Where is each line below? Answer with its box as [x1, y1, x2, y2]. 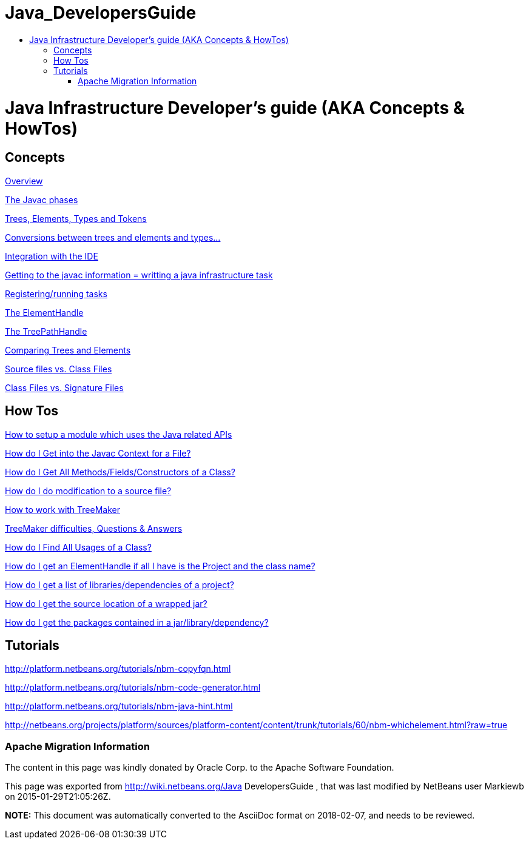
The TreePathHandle [5, 326, 87, 337]
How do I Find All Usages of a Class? [5, 541, 152, 552]
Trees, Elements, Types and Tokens [5, 213, 147, 224]
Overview [5, 175, 43, 186]
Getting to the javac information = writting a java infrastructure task [5, 269, 273, 280]
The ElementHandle [5, 307, 84, 318]
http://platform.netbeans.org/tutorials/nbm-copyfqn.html [5, 663, 231, 674]
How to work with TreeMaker [5, 504, 120, 515]
